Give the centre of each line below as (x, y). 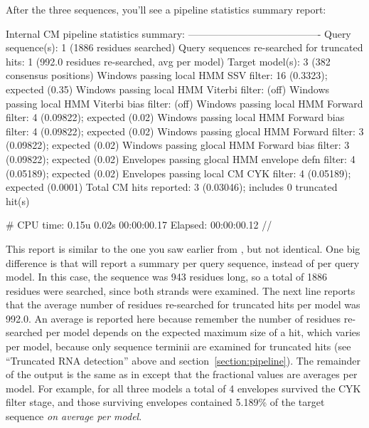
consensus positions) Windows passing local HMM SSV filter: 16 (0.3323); (167, 75)
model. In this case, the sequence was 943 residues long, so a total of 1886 (167, 277)
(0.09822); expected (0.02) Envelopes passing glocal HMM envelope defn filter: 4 (181, 158)
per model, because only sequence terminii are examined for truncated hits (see (178, 346)
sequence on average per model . (74, 416)
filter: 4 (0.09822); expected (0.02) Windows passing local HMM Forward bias (175, 117)
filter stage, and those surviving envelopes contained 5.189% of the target (165, 402)
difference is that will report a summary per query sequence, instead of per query (183, 262)
